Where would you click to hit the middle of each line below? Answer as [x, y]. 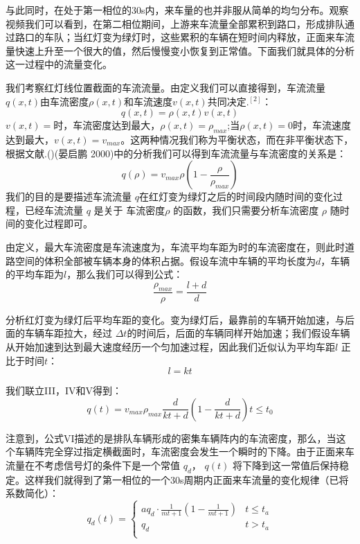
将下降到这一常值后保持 [286, 465]
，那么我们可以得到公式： [125, 274]
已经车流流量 [54, 210]
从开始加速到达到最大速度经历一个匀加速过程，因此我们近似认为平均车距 [170, 346]
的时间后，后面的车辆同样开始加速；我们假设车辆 [238, 333]
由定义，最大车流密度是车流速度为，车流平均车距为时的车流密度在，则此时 [175, 246]
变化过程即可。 [58, 223]
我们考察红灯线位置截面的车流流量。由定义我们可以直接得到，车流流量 [165, 87]
